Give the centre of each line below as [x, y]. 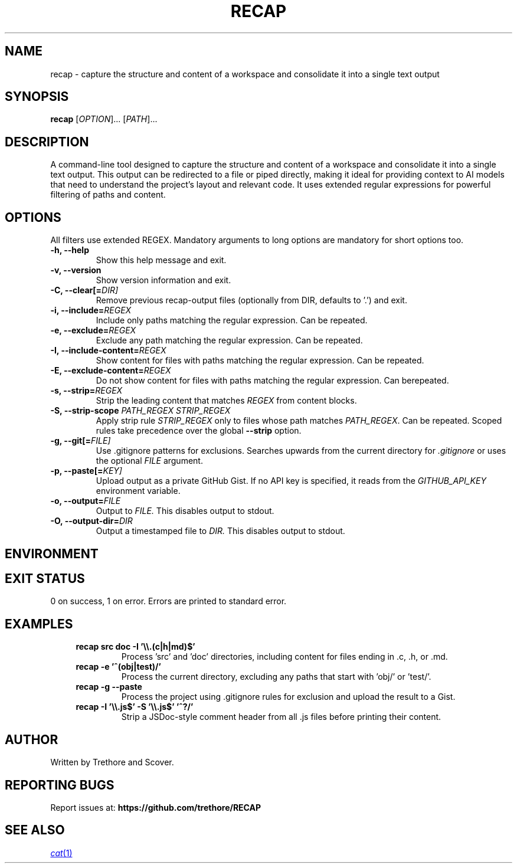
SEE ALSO [35, 830]
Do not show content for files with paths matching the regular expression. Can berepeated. [272, 381]
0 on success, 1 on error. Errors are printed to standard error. [168, 601]
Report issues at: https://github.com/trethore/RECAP [156, 807]
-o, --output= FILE [86, 501]
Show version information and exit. [163, 280]
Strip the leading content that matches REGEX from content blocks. [226, 401]
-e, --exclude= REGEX [93, 330]
